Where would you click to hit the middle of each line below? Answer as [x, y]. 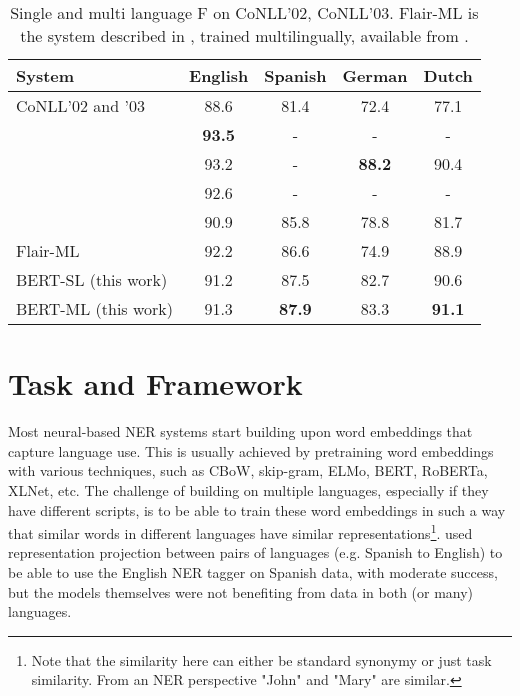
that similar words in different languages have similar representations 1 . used [240, 531]
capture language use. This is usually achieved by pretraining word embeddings [251, 450]
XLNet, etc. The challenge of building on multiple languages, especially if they [248, 489]
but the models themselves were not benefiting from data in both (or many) [241, 591]
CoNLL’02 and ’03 [80, 105]
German [375, 75]
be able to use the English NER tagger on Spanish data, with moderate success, [253, 571]
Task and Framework [155, 383]
